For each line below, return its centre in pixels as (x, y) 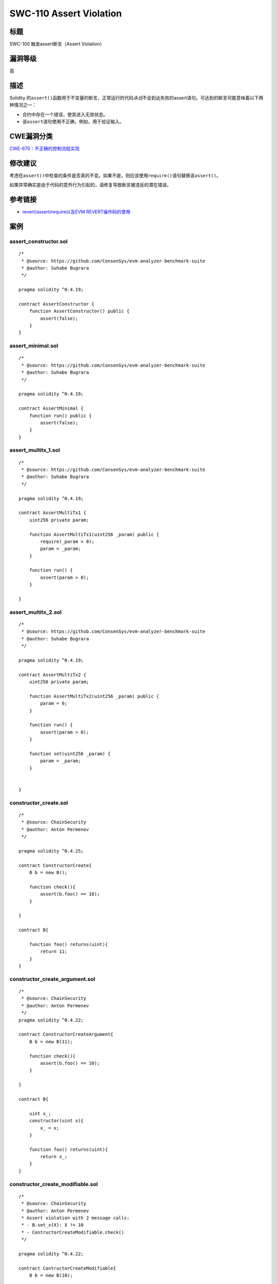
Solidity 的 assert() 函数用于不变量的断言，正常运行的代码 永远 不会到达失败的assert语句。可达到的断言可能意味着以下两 (136, 98)
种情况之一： (23, 105)
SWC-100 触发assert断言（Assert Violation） (57, 44)
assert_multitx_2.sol (35, 612)
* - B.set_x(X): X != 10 (53, 1225)
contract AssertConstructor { (57, 304)
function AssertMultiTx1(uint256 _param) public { (94, 534)
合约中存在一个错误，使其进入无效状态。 (65, 114)
